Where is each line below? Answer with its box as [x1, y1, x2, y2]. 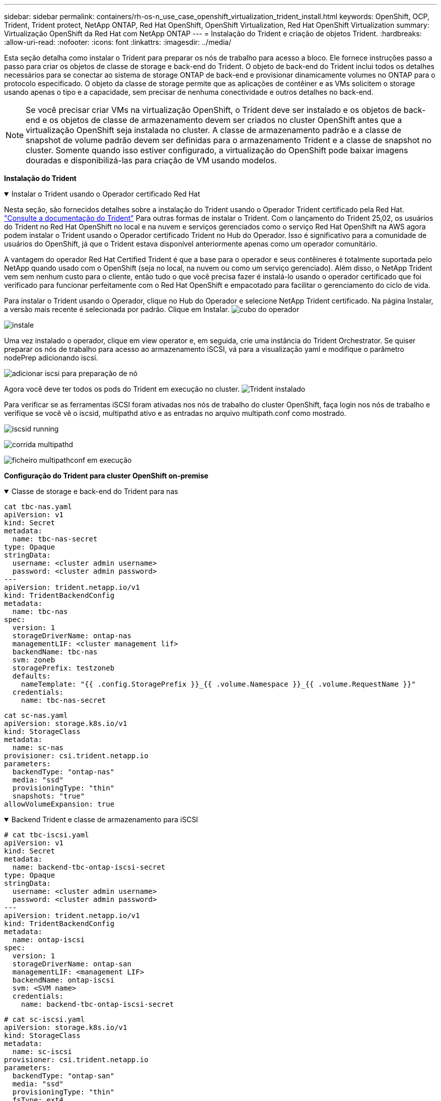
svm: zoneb [12, 656, 55, 664]
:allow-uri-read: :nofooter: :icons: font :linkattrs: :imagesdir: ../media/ [4, 38, 232, 46]
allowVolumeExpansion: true [4, 800, 115, 808]
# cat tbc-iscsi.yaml [4, 831, 89, 839]
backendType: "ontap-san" [12, 1072, 115, 1080]
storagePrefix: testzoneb [12, 664, 115, 672]
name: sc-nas [12, 744, 64, 752]
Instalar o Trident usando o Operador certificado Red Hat [11, 190, 200, 198]
